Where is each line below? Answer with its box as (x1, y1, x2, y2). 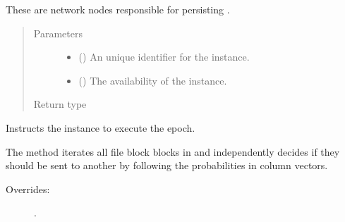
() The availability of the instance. (78, 73, 227, 87)
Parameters (33, 25, 83, 40)
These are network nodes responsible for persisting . (6, 2, 230, 16)
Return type (33, 97, 87, 111)
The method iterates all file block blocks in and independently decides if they (6, 144, 340, 159)
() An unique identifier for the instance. (78, 49, 250, 64)
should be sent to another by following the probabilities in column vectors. (6, 158, 328, 173)
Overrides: (6, 181, 50, 196)
